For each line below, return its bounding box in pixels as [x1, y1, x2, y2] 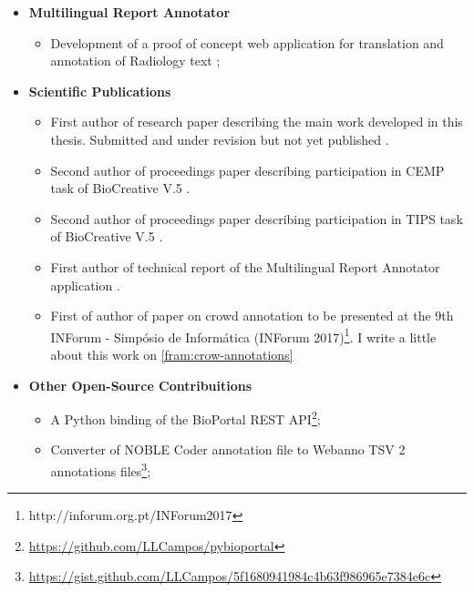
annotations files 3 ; [50, 459, 151, 480]
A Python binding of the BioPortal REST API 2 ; [50, 407, 321, 428]
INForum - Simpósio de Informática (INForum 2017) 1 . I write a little [50, 324, 437, 346]
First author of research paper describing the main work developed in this [50, 112, 463, 131]
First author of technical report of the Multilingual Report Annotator [50, 257, 440, 276]
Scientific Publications [28, 81, 171, 100]
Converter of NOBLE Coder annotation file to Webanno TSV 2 [50, 440, 406, 459]
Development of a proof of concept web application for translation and [50, 33, 444, 52]
